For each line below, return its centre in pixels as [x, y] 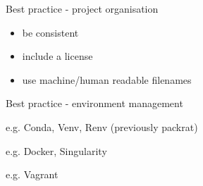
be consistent [50, 32]
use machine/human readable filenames [107, 79]
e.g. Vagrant [32, 174]
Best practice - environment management [94, 103]
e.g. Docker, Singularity [56, 150]
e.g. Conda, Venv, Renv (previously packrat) [102, 126]
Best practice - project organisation [82, 8]
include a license [57, 56]
